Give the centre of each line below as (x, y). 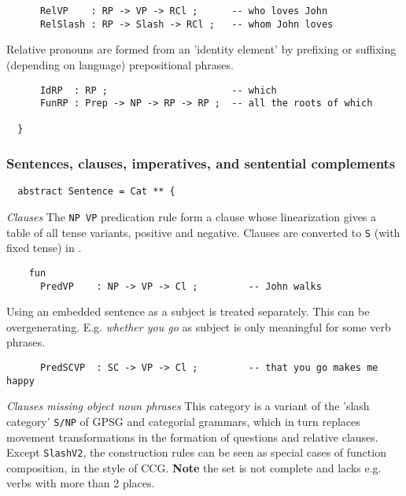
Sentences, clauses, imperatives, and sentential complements (201, 163)
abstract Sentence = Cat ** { (96, 192)
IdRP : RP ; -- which (158, 90)
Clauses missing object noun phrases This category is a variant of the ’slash (188, 406)
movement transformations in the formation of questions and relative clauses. (192, 437)
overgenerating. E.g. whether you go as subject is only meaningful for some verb (199, 326)
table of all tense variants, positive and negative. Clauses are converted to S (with (203, 232)
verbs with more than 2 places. (81, 483)
